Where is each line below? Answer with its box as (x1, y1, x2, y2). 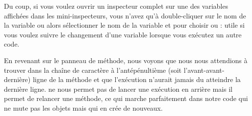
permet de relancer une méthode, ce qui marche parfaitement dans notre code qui (4, 93, 248, 103)
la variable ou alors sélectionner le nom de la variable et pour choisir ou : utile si (4, 20, 245, 30)
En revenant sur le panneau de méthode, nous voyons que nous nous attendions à (4, 55, 248, 65)
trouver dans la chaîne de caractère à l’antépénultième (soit (4, 65, 182, 75)
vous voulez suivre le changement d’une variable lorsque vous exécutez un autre (4, 29, 242, 39)
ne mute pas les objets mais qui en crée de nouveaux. (4, 102, 163, 113)
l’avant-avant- (184, 65, 225, 75)
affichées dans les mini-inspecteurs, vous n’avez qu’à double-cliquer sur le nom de (4, 10, 246, 20)
